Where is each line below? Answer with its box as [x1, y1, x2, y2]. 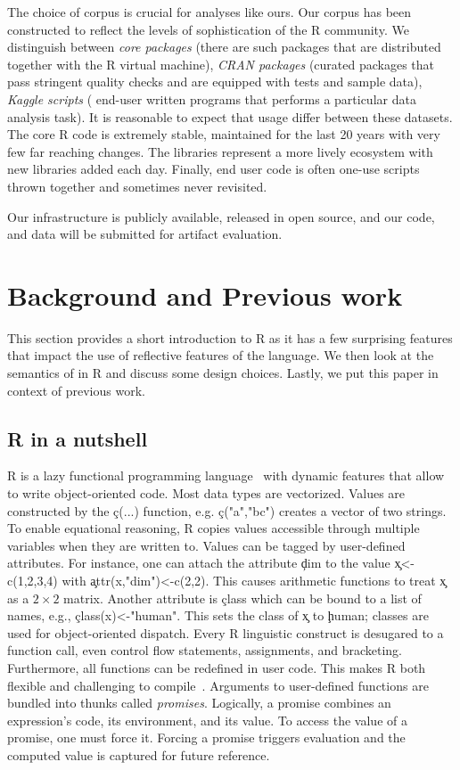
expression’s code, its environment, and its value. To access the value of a [7, 710, 407, 729]
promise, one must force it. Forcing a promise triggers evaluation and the [7, 728, 406, 747]
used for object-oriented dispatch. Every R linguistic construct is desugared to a [7, 623, 444, 642]
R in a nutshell [7, 424, 148, 452]
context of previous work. [7, 381, 145, 399]
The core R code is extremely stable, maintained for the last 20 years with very [7, 125, 440, 143]
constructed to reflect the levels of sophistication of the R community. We [7, 20, 409, 38]
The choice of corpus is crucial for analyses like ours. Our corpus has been [7, 3, 412, 20]
